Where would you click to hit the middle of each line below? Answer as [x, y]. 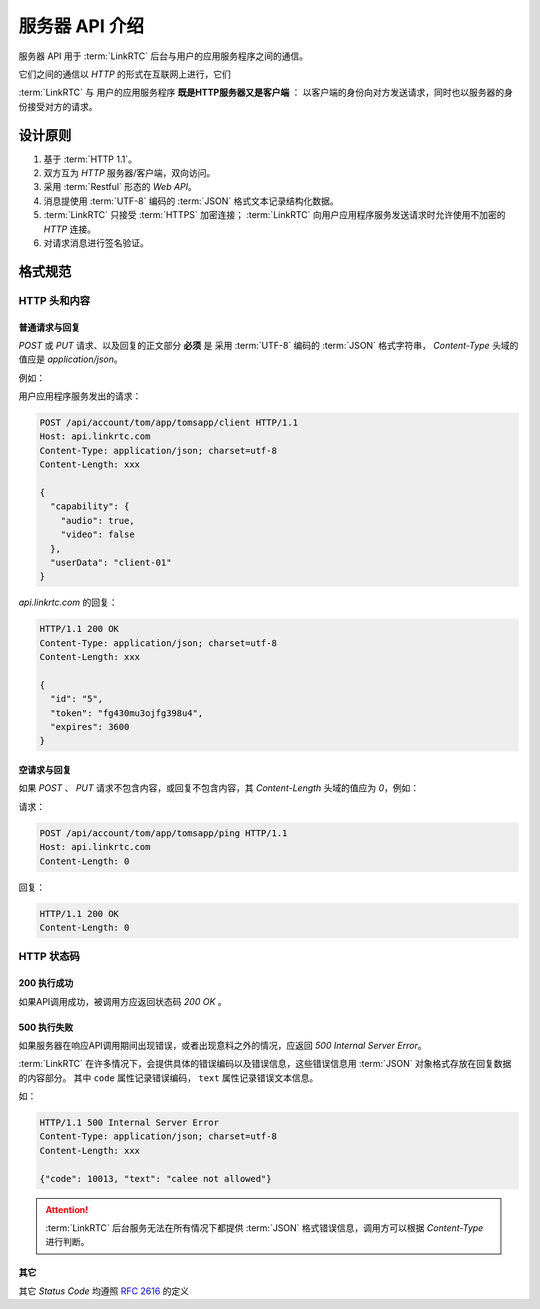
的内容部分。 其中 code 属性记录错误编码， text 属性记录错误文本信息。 [168, 1077]
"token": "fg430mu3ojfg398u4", [127, 713]
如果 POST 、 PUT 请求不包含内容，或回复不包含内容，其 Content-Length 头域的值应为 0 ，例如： [219, 788]
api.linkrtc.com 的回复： [68, 602]
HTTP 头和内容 [54, 300]
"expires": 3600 [90, 727]
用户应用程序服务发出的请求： [80, 396]
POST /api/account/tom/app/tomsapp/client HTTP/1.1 [169, 423]
